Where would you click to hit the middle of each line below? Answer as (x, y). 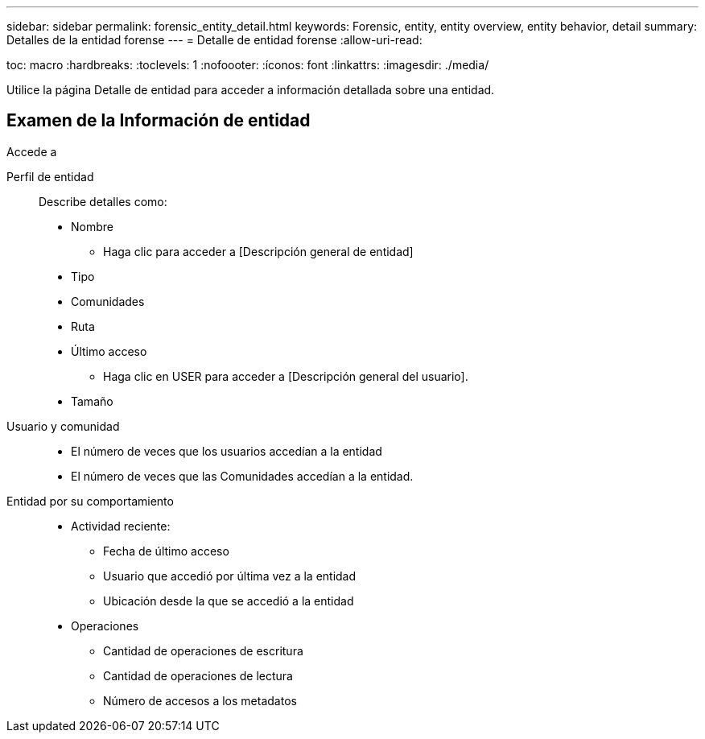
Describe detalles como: (103, 201)
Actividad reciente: (121, 526)
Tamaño (92, 401)
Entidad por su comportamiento (90, 501)
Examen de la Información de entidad (159, 121)
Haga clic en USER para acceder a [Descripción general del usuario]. (286, 376)
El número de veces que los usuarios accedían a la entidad (227, 451)
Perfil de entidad (50, 176)
